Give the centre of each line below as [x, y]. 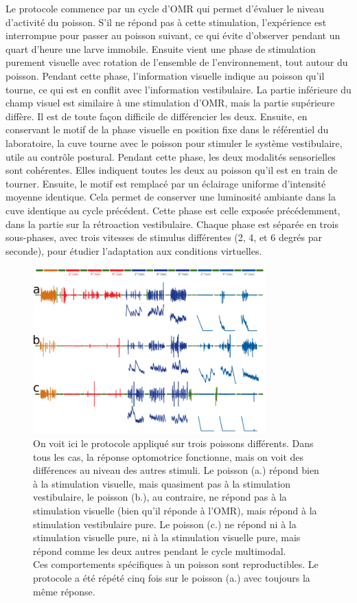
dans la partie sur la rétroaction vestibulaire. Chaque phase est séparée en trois [172, 224]
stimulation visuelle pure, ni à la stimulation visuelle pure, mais [167, 537]
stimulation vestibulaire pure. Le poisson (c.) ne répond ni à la [165, 524]
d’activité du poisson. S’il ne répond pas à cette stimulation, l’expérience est [166, 22]
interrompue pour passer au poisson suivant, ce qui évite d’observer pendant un [173, 35]
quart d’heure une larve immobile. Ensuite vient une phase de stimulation [161, 48]
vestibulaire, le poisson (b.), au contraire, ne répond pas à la [160, 497]
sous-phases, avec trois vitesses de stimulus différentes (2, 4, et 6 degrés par [164, 237]
